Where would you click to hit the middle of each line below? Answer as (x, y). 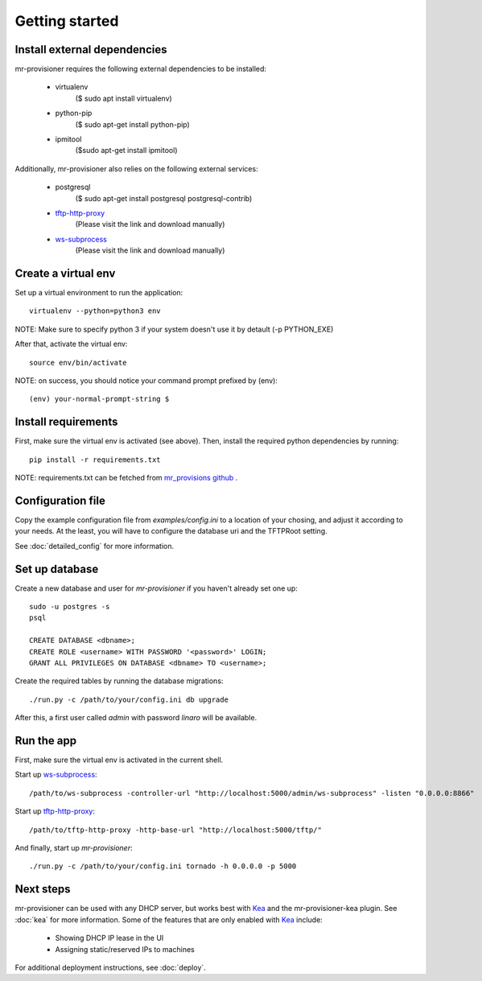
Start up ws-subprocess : (56, 775)
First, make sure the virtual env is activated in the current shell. (119, 760)
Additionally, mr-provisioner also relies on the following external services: (136, 168)
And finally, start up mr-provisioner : (74, 848)
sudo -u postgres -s (70, 607)
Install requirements (66, 422)
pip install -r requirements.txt (95, 460)
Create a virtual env (65, 273)
